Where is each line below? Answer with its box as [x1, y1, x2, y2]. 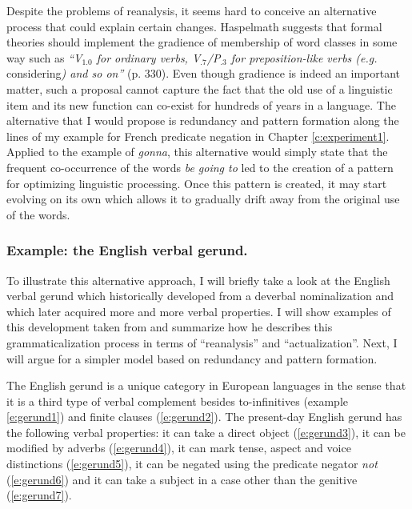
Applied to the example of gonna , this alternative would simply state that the [6, 143, 388, 160]
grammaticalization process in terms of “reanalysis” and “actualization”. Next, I [6, 334, 398, 351]
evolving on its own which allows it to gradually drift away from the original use [6, 190, 400, 207]
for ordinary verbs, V [96, 49, 201, 66]
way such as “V [6, 49, 82, 66]
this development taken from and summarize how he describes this [6, 319, 333, 335]
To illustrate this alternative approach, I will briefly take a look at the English [6, 271, 390, 288]
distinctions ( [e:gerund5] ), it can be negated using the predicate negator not [6, 455, 378, 472]
